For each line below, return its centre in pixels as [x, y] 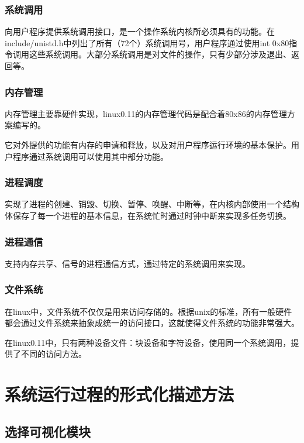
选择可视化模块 [48, 431]
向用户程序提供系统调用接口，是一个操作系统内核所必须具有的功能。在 [140, 31]
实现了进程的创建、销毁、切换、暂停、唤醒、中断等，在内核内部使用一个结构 [152, 204]
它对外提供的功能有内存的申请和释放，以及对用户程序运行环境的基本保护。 [148, 145]
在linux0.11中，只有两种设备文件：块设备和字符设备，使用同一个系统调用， [148, 342]
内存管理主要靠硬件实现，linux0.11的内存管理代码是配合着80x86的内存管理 [146, 113]
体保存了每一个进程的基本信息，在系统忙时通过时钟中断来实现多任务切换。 [148, 215]
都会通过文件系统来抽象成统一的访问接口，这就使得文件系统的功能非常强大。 [152, 323]
